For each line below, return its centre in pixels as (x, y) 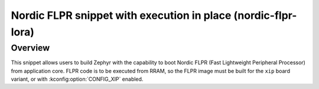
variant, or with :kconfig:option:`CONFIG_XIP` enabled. (77, 79)
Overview (30, 48)
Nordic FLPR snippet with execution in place (121, 15)
